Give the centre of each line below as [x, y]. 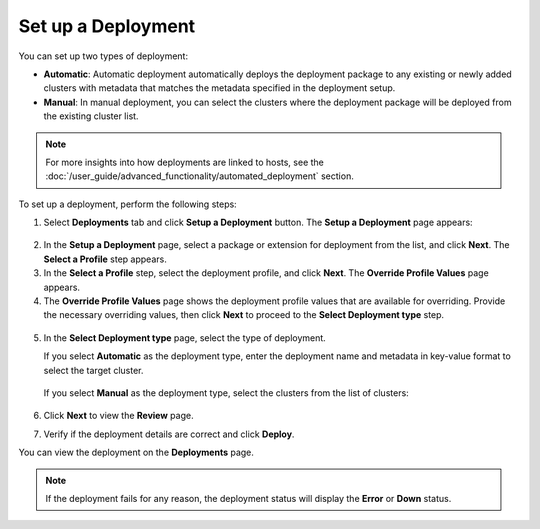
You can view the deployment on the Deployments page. [136, 452]
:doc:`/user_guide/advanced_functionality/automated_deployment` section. [199, 176]
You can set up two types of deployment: [103, 56]
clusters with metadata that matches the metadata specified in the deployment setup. [219, 88]
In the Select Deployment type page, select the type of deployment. [185, 337]
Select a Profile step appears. [105, 259]
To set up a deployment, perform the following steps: [127, 204]
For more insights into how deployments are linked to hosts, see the [184, 162]
